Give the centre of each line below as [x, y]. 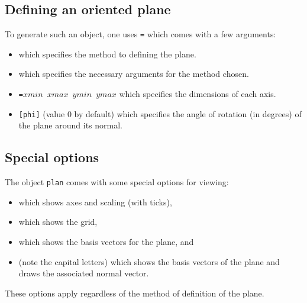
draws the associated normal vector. [84, 273]
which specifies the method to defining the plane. [107, 54]
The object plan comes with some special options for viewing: [117, 182]
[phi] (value [42, 113]
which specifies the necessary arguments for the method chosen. [134, 74]
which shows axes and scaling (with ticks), [95, 202]
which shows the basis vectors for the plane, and [106, 241]
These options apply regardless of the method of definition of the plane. [135, 293]
